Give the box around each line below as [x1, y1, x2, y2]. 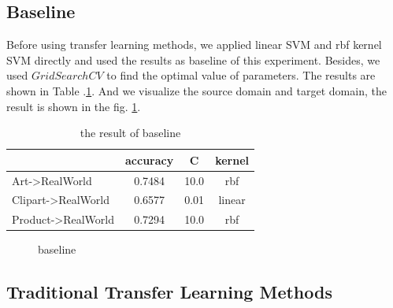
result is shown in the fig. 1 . [6, 98, 141, 114]
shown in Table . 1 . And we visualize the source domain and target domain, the [6, 82, 387, 98]
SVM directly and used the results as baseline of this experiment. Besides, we [6, 51, 380, 68]
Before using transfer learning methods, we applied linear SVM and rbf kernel [6, 36, 382, 53]
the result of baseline [80, 124, 181, 141]
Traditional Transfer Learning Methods [6, 280, 332, 304]
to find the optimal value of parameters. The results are [106, 67, 376, 83]
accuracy [125, 151, 174, 168]
